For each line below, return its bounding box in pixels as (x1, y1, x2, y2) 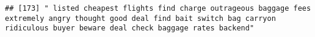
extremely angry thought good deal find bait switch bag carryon (5, 14, 276, 23)
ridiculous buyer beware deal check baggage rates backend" (5, 24, 255, 33)
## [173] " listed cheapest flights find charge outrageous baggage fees (5, 4, 311, 13)
